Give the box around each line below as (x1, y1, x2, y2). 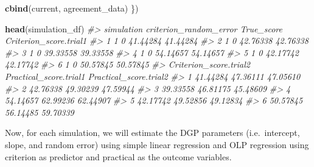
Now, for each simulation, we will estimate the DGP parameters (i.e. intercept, (5, 126, 300, 139)
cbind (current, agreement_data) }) (5, 2, 139, 14)
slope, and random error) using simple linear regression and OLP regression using (5, 138, 309, 151)
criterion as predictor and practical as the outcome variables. (5, 150, 232, 163)
